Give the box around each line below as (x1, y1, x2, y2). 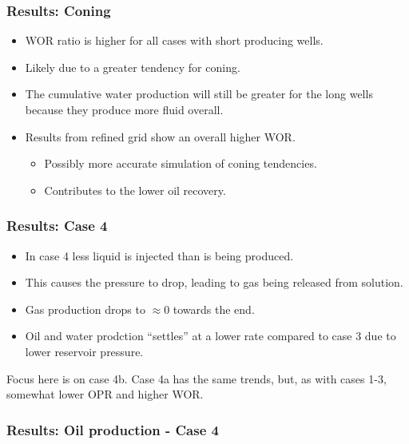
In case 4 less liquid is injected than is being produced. (25, 247, 294, 264)
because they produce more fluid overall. (25, 101, 224, 117)
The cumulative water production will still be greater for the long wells (25, 85, 373, 102)
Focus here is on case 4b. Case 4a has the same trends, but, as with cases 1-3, (6, 370, 387, 387)
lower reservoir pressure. (25, 343, 144, 359)
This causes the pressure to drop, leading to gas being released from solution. (25, 274, 403, 291)
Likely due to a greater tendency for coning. (25, 58, 240, 75)
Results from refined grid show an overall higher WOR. (25, 128, 296, 145)
